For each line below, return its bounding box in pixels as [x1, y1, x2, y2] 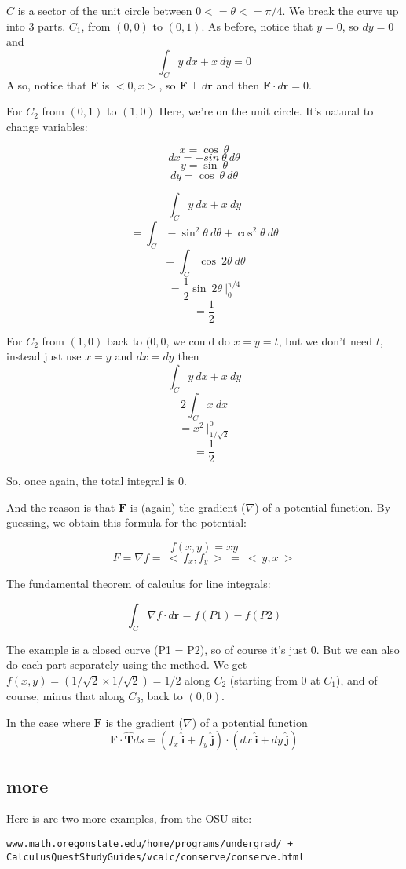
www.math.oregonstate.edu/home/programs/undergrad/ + [6, 838, 294, 849]
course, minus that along [6, 687, 125, 703]
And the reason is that [6, 498, 115, 515]
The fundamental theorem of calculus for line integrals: [6, 575, 271, 592]
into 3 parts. [6, 17, 66, 34]
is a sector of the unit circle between [17, 2, 192, 18]
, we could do [166, 332, 230, 349]
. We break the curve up [282, 2, 399, 18]
